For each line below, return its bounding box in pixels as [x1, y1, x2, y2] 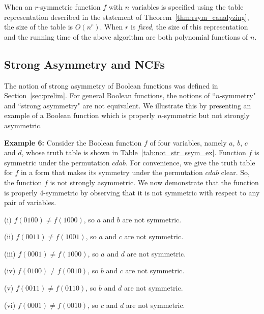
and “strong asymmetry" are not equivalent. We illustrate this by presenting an [4, 100, 251, 110]
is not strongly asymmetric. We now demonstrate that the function [50, 177, 259, 187]
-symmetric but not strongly [161, 110, 250, 121]
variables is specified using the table [131, 2, 244, 12]
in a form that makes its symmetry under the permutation [20, 167, 203, 178]
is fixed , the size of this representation [130, 21, 248, 32]
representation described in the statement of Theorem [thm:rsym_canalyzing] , [4, 11, 249, 22]
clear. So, [221, 167, 250, 178]
